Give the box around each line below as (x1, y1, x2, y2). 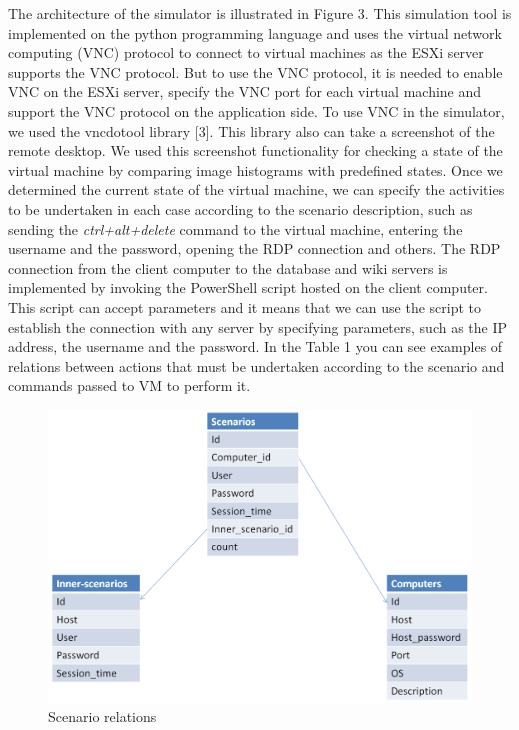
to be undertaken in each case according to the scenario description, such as (8, 198, 473, 219)
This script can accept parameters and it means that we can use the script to (8, 296, 482, 317)
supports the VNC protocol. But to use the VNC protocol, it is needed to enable (8, 61, 503, 82)
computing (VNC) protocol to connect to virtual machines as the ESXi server (8, 42, 484, 63)
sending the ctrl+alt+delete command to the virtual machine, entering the (8, 218, 463, 239)
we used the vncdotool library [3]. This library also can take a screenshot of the (8, 120, 495, 141)
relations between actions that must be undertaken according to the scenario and (8, 355, 505, 376)
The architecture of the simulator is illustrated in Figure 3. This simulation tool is (8, 3, 512, 23)
